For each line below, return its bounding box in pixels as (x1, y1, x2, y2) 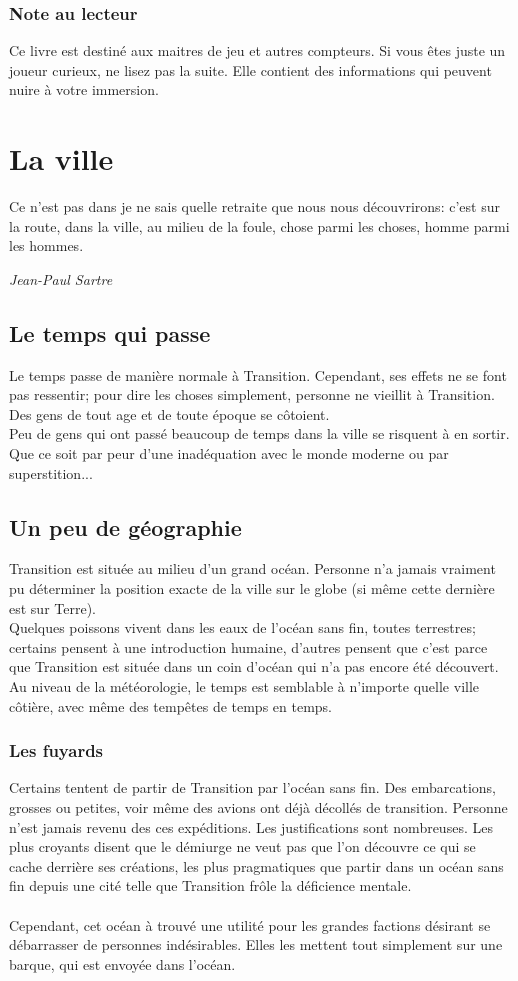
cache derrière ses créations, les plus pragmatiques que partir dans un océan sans (9, 855, 504, 876)
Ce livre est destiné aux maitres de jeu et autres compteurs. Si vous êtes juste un (9, 40, 506, 61)
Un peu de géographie (9, 511, 242, 542)
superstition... (9, 462, 93, 483)
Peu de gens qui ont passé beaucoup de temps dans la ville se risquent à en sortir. (9, 423, 510, 444)
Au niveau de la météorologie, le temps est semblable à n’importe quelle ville (9, 676, 480, 697)
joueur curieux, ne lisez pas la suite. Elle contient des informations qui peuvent (9, 59, 492, 80)
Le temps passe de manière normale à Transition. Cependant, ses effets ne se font (9, 364, 507, 385)
